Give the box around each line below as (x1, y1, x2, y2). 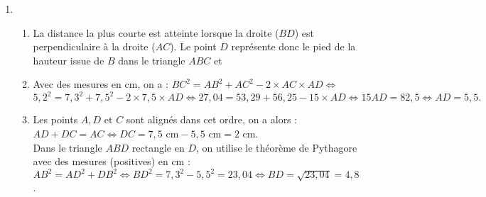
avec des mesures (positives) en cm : (33, 154, 190, 169)
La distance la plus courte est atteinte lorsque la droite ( (33, 25, 279, 40)
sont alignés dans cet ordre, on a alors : (126, 112, 298, 127)
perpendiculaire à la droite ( (33, 39, 156, 54)
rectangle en (131, 140, 185, 154)
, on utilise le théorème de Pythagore (195, 140, 357, 154)
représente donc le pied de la (231, 39, 356, 54)
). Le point (170, 39, 217, 54)
